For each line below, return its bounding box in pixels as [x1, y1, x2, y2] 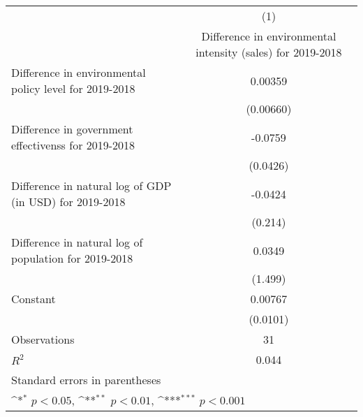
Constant [11, 291, 56, 307]
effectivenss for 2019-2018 [11, 137, 135, 153]
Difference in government [11, 121, 133, 137]
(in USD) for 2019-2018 [11, 193, 126, 210]
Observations [11, 331, 75, 347]
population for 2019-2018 [11, 250, 133, 266]
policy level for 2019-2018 [11, 80, 135, 96]
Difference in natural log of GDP [11, 177, 172, 193]
